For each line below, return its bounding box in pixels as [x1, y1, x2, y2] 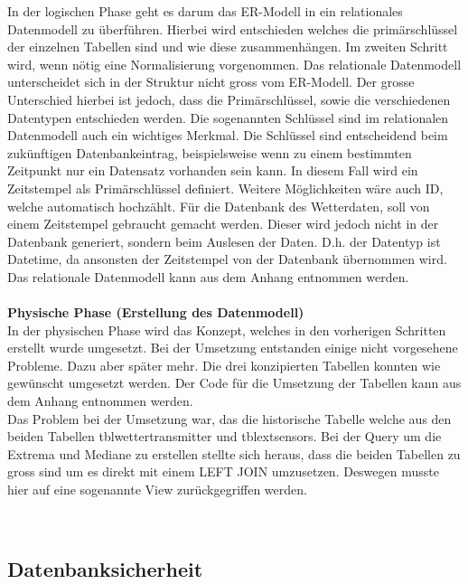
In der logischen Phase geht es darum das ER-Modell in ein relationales [7, 2, 403, 20]
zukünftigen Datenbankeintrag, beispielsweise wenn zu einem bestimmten [7, 143, 412, 162]
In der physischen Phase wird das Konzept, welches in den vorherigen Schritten [7, 320, 446, 339]
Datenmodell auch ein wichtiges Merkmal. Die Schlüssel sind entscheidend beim [7, 126, 448, 145]
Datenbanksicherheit [7, 554, 203, 582]
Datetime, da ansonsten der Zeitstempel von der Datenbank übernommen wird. [7, 250, 447, 268]
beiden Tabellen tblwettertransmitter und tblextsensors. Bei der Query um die [7, 427, 442, 446]
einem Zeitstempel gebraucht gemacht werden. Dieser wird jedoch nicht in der [7, 214, 439, 233]
